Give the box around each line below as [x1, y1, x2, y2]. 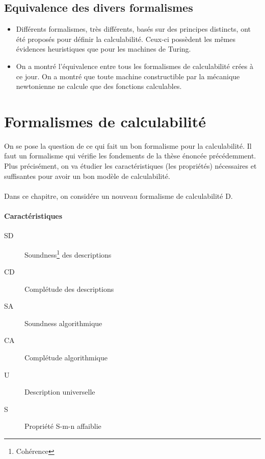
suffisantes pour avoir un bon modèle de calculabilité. [4, 170, 170, 181]
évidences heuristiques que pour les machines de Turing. [16, 43, 191, 54]
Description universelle [24, 386, 95, 397]
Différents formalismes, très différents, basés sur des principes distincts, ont [16, 24, 251, 34]
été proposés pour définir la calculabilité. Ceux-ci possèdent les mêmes [16, 33, 236, 44]
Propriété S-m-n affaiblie [24, 421, 101, 431]
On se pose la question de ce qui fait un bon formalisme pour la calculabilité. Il [4, 140, 252, 151]
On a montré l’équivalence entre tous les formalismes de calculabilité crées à [16, 60, 253, 71]
